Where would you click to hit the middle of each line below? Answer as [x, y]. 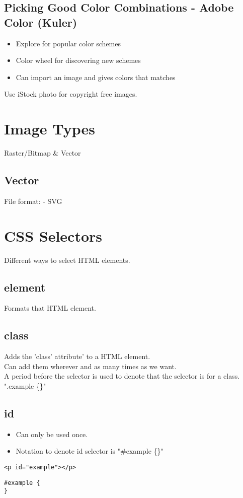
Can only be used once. [52, 434]
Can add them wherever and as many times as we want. [90, 366]
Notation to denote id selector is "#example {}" [90, 451]
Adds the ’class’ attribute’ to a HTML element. [77, 356]
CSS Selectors [53, 235]
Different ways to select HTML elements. [67, 260]
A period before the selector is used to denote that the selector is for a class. [122, 376]
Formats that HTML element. [50, 308]
